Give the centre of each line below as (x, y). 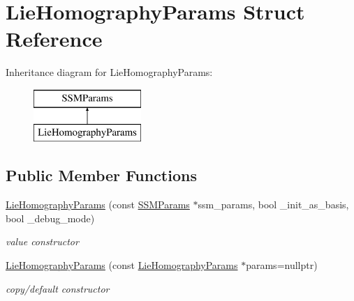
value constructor (42, 241)
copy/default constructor (58, 288)
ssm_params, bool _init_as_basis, (273, 204)
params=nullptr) (282, 265)
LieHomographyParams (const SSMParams (98, 204)
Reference (54, 39)
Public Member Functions (101, 175)
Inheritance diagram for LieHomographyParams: (109, 72)
